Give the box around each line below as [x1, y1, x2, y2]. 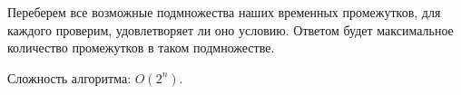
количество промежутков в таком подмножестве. [7, 38, 275, 57]
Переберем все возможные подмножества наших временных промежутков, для [7, 3, 441, 21]
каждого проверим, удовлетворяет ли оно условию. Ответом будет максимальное [7, 20, 454, 39]
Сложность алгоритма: [7, 68, 132, 87]
